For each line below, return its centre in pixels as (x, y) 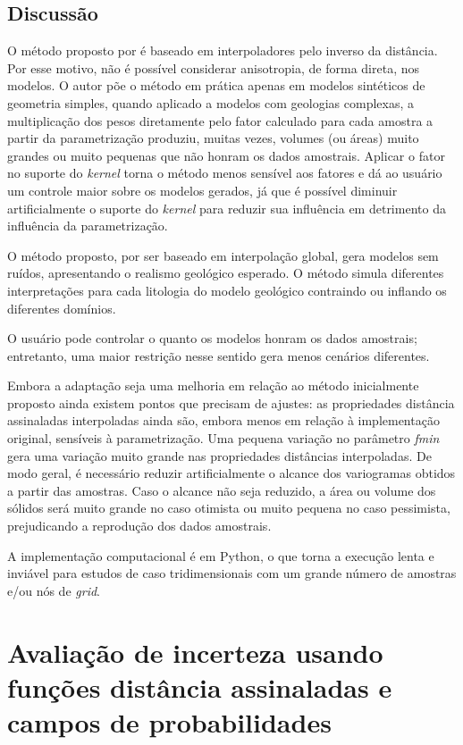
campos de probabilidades (169, 721)
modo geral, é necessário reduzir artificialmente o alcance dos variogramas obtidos (231, 473)
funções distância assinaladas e (200, 686)
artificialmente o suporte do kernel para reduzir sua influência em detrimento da (227, 208)
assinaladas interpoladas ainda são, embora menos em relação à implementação (223, 420)
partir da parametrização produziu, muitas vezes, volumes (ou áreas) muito (213, 138)
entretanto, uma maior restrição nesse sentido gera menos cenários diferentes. (219, 355)
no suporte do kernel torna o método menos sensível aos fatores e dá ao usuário (225, 173)
